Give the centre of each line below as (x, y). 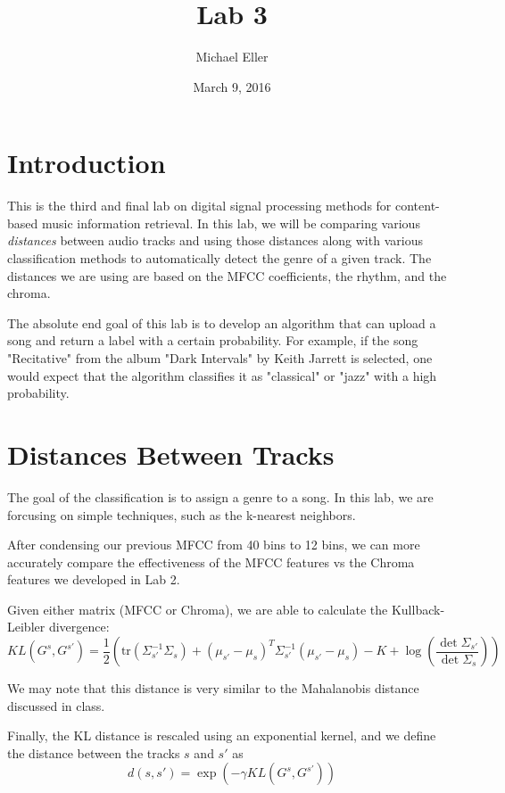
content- (418, 206)
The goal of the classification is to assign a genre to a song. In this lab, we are (220, 496)
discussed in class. (56, 705)
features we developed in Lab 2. (94, 579)
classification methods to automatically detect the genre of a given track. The (219, 258)
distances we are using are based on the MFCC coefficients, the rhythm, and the (227, 275)
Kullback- (418, 609)
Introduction (87, 163)
